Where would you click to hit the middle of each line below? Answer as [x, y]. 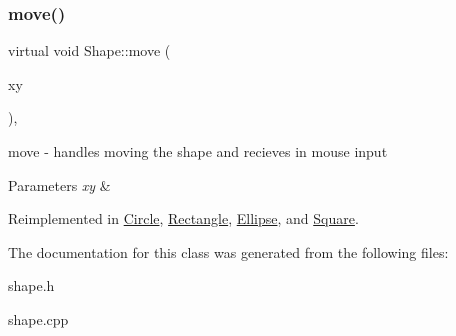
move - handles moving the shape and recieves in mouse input [198, 151]
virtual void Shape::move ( [89, 50]
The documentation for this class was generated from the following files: [228, 251]
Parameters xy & [59, 184]
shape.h [31, 285]
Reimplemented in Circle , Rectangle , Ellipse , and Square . [183, 218]
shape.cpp [38, 318]
